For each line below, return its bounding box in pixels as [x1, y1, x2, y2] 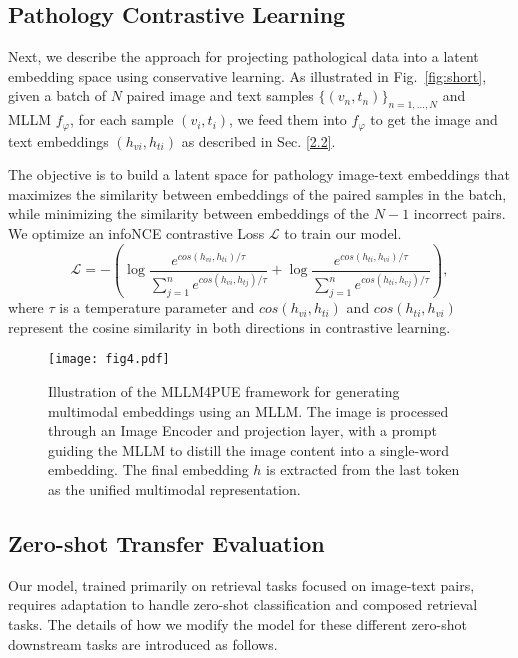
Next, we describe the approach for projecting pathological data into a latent [8, 46, 479, 67]
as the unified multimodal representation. [48, 478, 301, 499]
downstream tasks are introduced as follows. [8, 633, 278, 654]
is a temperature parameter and [59, 297, 255, 318]
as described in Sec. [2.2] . [181, 130, 336, 151]
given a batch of [8, 85, 106, 106]
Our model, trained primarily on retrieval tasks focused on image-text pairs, [8, 574, 475, 595]
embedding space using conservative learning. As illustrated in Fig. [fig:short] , [8, 65, 487, 86]
